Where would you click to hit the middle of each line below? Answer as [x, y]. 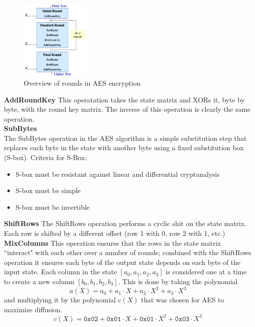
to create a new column [39, 281]
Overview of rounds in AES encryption [82, 82]
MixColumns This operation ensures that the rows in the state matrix [112, 243]
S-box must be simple [48, 190]
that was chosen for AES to [182, 300]
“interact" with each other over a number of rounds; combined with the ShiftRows [128, 252]
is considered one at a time [206, 272]
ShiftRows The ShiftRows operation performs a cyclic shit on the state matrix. [125, 223]
